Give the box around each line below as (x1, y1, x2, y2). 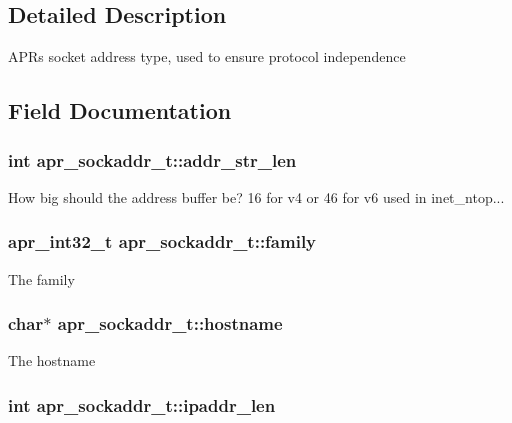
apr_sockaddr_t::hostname (57, 311, 283, 336)
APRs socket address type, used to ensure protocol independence (8, 46, 406, 67)
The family (8, 268, 75, 289)
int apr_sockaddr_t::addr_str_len (8, 147, 297, 172)
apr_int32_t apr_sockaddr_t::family (8, 229, 317, 254)
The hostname (8, 350, 96, 371)
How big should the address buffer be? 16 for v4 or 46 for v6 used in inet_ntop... (8, 186, 505, 207)
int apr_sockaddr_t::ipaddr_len (8, 392, 276, 417)
